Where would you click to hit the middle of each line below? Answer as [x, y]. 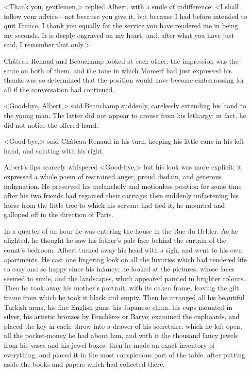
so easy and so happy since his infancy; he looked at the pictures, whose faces [119, 269]
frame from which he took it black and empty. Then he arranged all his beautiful [124, 297]
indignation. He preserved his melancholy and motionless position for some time [123, 186]
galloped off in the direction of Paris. [59, 214]
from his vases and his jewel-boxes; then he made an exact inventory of [109, 345]
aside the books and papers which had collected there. [84, 364]
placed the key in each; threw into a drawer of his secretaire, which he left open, [123, 326]
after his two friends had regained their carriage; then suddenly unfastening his [121, 195]
